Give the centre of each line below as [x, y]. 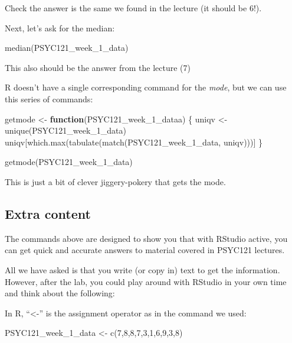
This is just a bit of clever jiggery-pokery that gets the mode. [115, 181]
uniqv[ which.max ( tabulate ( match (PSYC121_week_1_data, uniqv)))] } [134, 142]
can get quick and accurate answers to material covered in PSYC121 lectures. [145, 250]
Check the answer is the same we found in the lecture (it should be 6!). [133, 8]
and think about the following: [60, 293]
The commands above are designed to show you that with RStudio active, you [146, 238]
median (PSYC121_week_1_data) [67, 48]
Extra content [48, 213]
